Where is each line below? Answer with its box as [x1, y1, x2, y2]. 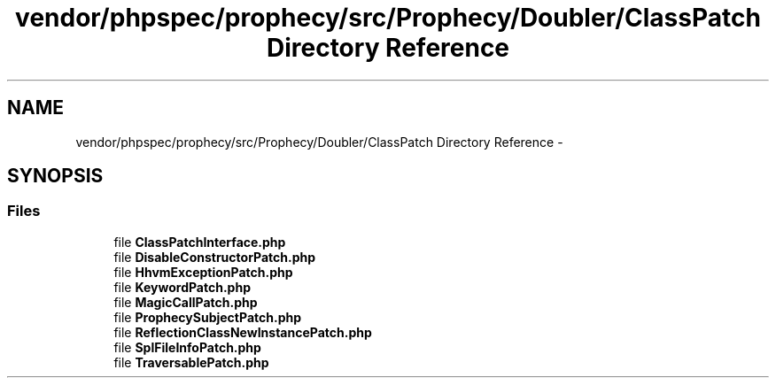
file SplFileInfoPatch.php [113, 339, 261, 355]
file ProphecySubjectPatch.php [113, 309, 302, 325]
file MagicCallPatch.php [113, 294, 258, 310]
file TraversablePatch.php [113, 354, 269, 370]
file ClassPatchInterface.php [113, 234, 286, 250]
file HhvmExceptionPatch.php [113, 264, 293, 280]
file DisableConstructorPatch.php [113, 249, 316, 265]
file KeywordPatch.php [113, 279, 251, 295]
